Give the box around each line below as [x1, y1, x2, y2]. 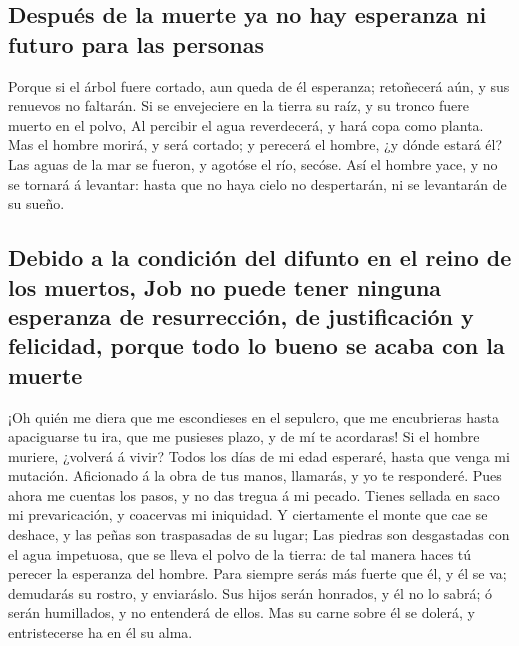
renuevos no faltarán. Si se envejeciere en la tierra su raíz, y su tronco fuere [8, 95, 470, 116]
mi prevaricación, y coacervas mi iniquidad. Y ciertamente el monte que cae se [8, 504, 488, 525]
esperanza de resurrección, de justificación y [8, 300, 474, 331]
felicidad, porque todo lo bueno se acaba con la [8, 330, 505, 361]
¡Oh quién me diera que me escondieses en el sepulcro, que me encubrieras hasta [8, 406, 499, 427]
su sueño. [8, 193, 65, 214]
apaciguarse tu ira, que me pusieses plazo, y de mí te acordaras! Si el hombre [8, 426, 480, 447]
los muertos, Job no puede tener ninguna [8, 271, 442, 302]
